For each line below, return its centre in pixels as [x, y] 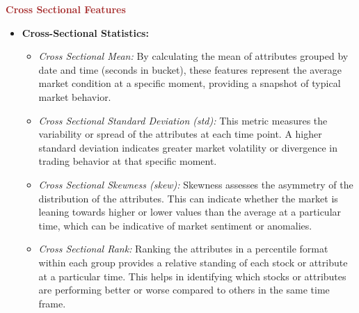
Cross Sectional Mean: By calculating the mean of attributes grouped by [193, 56]
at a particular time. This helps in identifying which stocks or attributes [192, 276]
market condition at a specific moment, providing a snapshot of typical [190, 83]
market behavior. [75, 96]
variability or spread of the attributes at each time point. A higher [180, 134]
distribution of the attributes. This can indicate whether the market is [188, 198]
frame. [52, 303]
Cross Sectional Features [66, 9]
